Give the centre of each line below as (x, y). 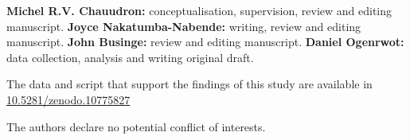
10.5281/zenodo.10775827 (68, 99)
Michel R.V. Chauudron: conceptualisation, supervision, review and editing (199, 10)
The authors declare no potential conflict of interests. (136, 126)
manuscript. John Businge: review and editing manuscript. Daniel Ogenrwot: (205, 42)
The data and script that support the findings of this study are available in (189, 84)
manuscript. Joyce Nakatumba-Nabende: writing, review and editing (184, 26)
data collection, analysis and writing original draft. (130, 57)
